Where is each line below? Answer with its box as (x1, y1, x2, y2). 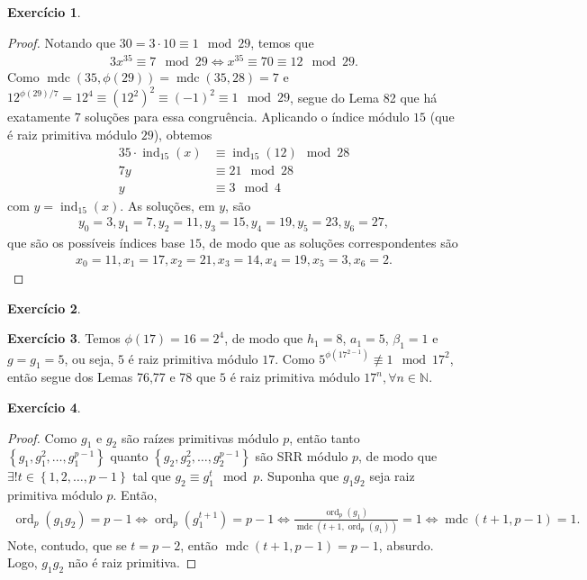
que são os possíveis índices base (7, 233, 185, 252)
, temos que (250, 32, 314, 51)
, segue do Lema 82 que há (290, 87, 438, 106)
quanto (110, 447, 149, 466)
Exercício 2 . (7, 298, 81, 317)
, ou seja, (64, 349, 114, 367)
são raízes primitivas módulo (121, 428, 279, 447)
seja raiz (369, 467, 415, 485)
